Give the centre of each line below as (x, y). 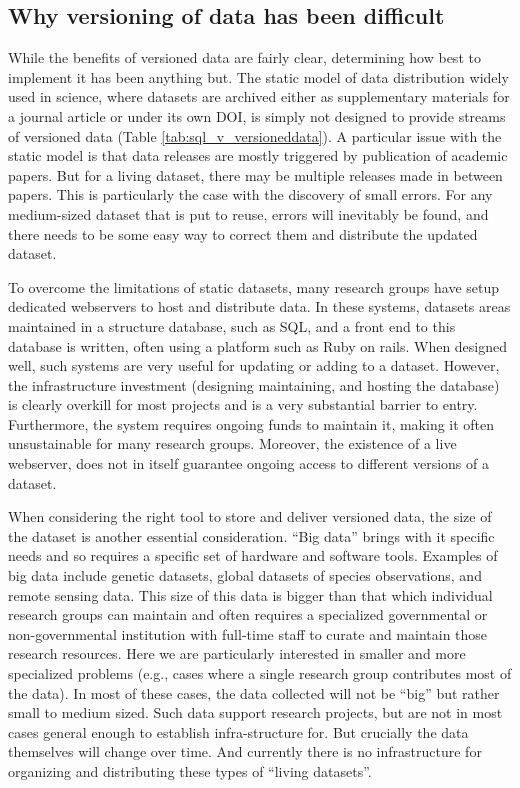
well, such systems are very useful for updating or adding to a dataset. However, (254, 365)
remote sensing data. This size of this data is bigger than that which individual (250, 594)
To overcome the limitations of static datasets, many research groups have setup (254, 286)
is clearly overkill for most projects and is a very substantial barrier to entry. (243, 404)
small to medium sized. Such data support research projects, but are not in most (255, 712)
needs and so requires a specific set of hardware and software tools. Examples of (253, 555)
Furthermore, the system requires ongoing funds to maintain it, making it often (251, 423)
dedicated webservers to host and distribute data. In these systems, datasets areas (259, 306)
